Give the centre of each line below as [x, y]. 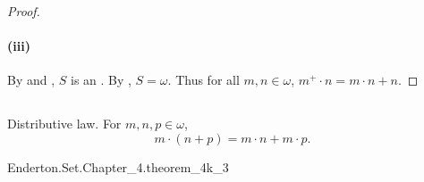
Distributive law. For [64, 124]
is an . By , [101, 80]
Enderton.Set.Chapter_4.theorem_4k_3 [118, 166]
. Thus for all [204, 80]
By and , [31, 80]
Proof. [24, 11]
